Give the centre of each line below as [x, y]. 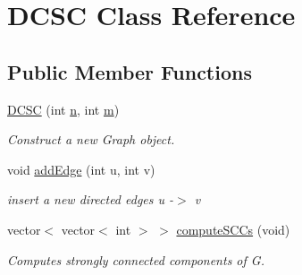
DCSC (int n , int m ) [63, 109]
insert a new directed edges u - [91, 199]
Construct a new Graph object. [91, 139]
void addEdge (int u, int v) [81, 169]
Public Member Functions [130, 71]
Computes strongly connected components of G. [136, 259]
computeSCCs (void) [233, 229]
